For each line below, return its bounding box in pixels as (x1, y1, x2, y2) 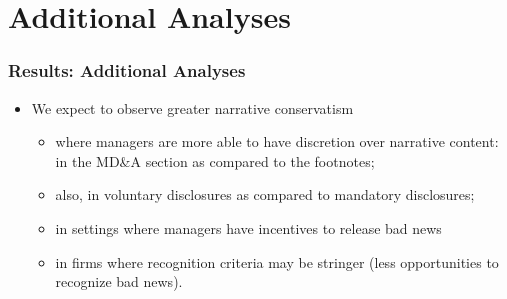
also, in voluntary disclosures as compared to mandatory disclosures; (55, 184, 475, 205)
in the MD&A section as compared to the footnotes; (55, 150, 375, 171)
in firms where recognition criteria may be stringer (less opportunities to (55, 251, 499, 272)
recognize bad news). (55, 271, 183, 292)
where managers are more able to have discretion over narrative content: (55, 131, 499, 152)
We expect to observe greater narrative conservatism (31, 97, 354, 118)
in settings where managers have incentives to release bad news (55, 217, 442, 238)
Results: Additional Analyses (8, 58, 246, 83)
